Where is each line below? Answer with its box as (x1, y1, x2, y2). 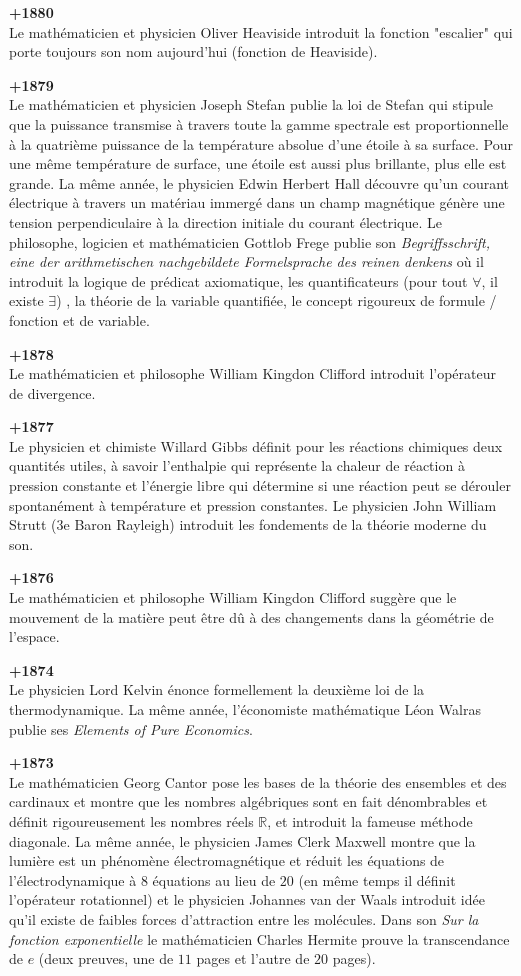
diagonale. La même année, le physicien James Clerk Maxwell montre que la (9, 830, 476, 851)
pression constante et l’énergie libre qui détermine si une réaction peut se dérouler (9, 475, 511, 496)
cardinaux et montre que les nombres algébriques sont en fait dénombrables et (9, 791, 488, 812)
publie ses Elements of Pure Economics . (9, 718, 253, 739)
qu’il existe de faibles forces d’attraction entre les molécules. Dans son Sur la (9, 908, 479, 929)
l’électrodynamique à (9, 869, 137, 890)
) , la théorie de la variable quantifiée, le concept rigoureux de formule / (56, 290, 497, 311)
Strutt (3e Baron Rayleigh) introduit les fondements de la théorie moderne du (9, 514, 487, 535)
